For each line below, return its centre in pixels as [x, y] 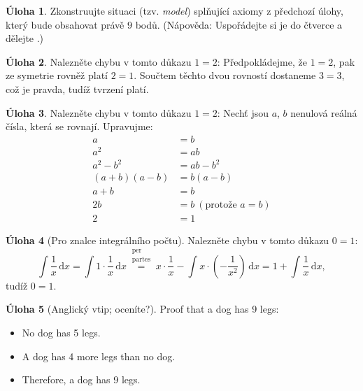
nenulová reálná [324, 112]
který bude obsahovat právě [65, 24]
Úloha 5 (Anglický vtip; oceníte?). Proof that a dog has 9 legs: [142, 309]
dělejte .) [25, 38]
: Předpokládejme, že [262, 61]
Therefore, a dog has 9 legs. [81, 379]
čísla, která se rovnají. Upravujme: [79, 126]
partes [141, 260]
